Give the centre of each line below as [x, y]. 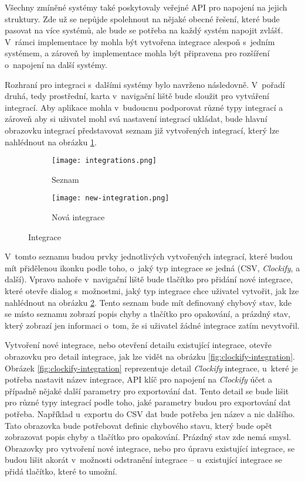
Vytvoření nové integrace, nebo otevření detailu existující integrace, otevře [138, 345]
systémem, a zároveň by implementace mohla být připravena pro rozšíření [137, 53]
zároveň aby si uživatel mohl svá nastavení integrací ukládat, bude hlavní [136, 119]
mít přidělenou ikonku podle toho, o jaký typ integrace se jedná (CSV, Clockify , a [152, 267]
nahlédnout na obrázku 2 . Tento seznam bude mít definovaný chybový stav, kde [148, 302]
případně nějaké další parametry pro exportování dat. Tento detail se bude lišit [147, 390]
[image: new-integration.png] [111, 198]
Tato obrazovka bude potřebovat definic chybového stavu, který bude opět [139, 425]
